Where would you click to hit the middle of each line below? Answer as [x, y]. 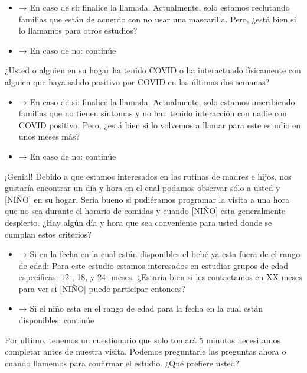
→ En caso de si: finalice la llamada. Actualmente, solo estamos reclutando [154, 7]
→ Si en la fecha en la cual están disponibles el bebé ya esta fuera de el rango [159, 254]
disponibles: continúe [56, 320]
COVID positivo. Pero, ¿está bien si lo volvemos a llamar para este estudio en [160, 124]
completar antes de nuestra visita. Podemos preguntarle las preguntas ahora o [146, 351]
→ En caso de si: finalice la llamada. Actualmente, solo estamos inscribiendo [157, 101]
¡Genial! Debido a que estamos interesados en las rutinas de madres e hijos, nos [148, 176]
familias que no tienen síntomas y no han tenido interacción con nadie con [153, 113]
